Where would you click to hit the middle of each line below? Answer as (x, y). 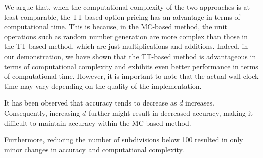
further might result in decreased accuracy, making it (171, 112)
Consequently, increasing (42, 112)
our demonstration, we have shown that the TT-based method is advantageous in (130, 56)
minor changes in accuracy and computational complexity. (94, 149)
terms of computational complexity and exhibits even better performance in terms (131, 66)
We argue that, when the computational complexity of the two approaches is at (127, 7)
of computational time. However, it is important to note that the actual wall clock (131, 76)
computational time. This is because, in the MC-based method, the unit (116, 27)
